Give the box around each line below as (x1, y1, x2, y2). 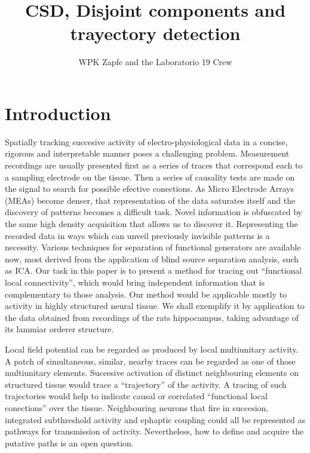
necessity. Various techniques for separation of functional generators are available (5, 241, 301, 253)
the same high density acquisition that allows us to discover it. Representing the (5, 218, 298, 229)
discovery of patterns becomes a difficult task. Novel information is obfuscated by (5, 206, 302, 218)
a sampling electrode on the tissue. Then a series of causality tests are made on (5, 170, 295, 183)
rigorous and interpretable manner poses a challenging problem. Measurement (5, 147, 290, 160)
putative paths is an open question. (5, 436, 134, 449)
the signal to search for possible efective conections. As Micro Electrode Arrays (5, 182, 294, 195)
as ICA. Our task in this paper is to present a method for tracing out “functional (5, 264, 302, 277)
